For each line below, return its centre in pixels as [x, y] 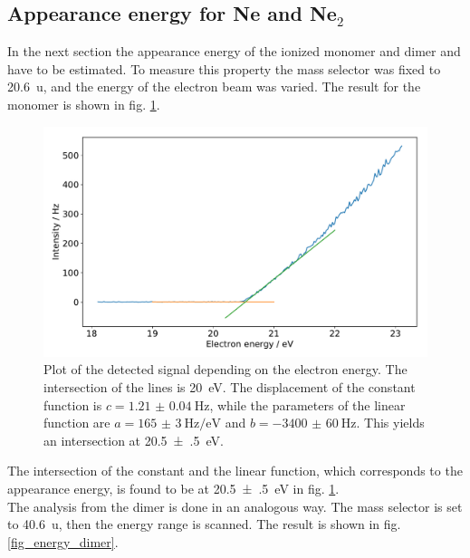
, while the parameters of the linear [307, 404]
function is [73, 404]
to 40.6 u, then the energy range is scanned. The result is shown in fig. [204, 524]
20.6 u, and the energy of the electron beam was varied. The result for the [214, 87]
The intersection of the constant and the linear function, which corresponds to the [235, 471]
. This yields [390, 423]
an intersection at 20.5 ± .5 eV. [134, 440]
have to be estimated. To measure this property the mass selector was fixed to [224, 68]
